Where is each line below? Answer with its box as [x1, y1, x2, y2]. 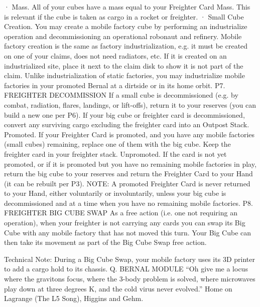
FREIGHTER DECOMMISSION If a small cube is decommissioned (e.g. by [4, 90, 238, 100]
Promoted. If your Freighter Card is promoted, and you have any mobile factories [4, 129, 254, 139]
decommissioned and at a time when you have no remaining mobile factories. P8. [4, 197, 253, 208]
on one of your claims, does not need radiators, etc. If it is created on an [4, 50, 227, 61]
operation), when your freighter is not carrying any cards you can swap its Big [4, 217, 245, 228]
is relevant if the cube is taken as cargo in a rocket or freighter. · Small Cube [4, 11, 244, 22]
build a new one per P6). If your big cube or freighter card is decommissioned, [4, 109, 245, 120]
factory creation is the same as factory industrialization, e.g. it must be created [4, 41, 248, 51]
